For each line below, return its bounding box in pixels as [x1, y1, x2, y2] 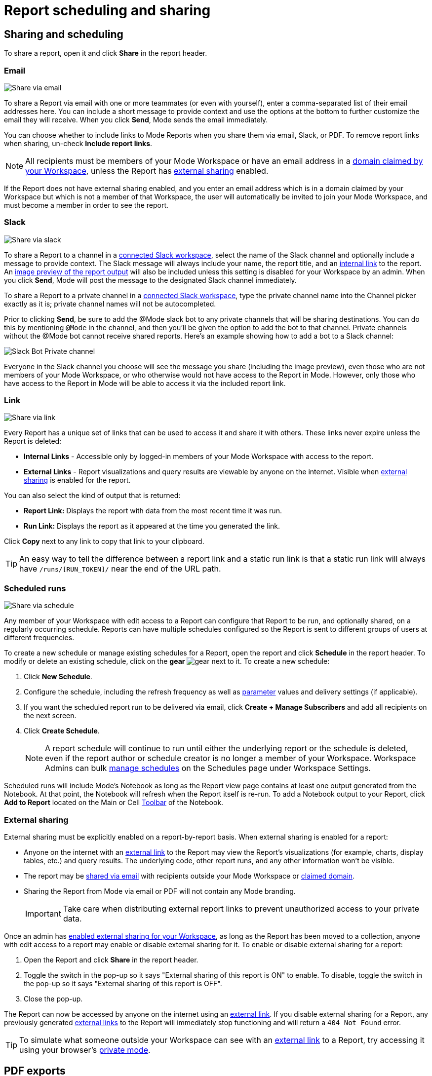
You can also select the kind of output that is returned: [4, 491, 181, 500]
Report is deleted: [4, 437, 62, 446]
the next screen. [24, 711, 77, 720]
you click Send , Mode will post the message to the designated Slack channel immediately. [4, 275, 297, 284]
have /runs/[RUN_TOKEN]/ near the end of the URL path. [19, 564, 221, 574]
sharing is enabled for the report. [24, 476, 131, 485]
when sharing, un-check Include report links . [4, 139, 153, 148]
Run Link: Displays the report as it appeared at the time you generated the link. [24, 522, 280, 531]
